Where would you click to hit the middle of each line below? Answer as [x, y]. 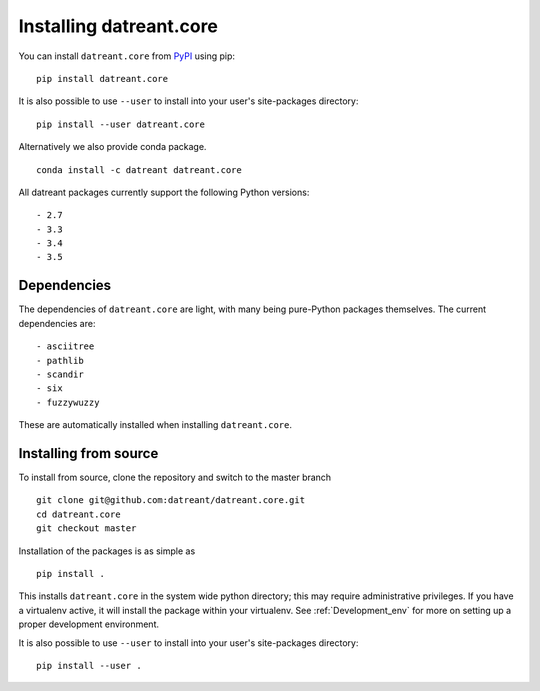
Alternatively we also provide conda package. [112, 147]
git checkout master [86, 528]
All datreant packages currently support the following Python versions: [164, 192]
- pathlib [60, 360]
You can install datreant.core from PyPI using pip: [126, 56]
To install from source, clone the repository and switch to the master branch [175, 477]
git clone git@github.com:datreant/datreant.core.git [170, 500]
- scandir [60, 374]
